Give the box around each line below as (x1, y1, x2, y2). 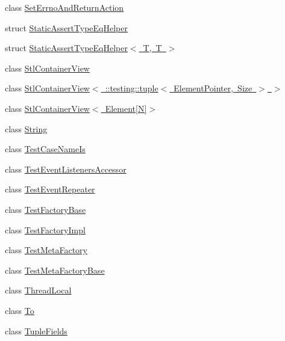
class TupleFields (5, 324, 67, 337)
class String (5, 122, 48, 135)
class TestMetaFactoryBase (5, 263, 105, 276)
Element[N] (105, 102, 147, 114)
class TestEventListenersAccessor (5, 162, 127, 175)
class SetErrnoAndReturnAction (5, 1, 124, 13)
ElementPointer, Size (174, 82, 252, 94)
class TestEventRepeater (5, 183, 95, 195)
